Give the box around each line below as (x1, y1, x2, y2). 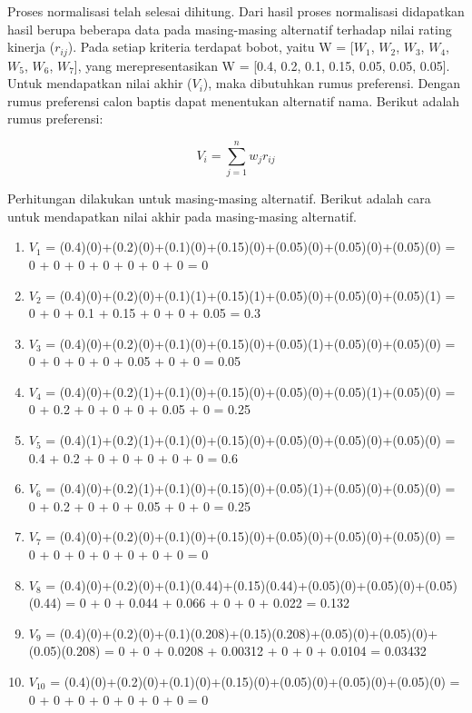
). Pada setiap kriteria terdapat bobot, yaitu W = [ (67, 37, 354, 56)
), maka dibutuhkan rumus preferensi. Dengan (202, 74, 461, 93)
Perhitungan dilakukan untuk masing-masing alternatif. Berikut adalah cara (7, 189, 431, 208)
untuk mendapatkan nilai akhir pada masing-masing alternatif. (7, 206, 357, 225)
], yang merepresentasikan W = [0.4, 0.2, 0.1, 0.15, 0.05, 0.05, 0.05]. (74, 55, 450, 74)
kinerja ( (7, 37, 55, 56)
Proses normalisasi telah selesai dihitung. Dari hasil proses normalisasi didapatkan (7, 2, 465, 20)
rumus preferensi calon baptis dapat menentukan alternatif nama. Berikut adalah (7, 91, 460, 110)
